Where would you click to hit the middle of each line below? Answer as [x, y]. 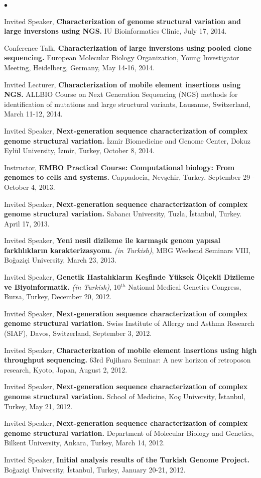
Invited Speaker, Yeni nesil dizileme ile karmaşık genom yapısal [112, 240]
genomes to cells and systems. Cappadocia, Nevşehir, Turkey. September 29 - [129, 177]
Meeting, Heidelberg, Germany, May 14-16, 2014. [80, 67]
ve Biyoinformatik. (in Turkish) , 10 [62, 286]
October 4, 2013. [30, 187]
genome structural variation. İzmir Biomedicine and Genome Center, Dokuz [127, 140]
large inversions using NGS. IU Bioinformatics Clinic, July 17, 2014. [115, 31]
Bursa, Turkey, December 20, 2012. [58, 296]
